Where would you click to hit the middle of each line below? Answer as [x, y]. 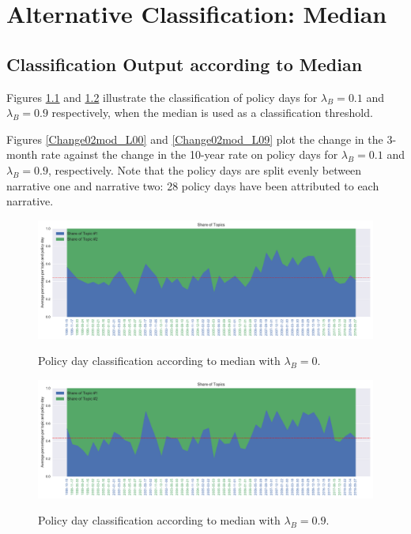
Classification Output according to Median [185, 64]
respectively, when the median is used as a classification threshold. [212, 113]
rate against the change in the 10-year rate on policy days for [189, 154]
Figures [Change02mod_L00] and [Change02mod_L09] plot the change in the [195, 139]
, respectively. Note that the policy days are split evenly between [205, 169]
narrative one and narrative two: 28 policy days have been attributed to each [193, 185]
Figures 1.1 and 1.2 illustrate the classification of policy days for [162, 97]
